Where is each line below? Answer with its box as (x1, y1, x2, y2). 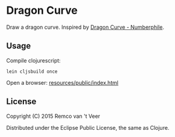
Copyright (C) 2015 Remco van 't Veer (6, 112, 100, 120)
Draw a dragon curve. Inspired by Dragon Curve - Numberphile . (6, 23, 164, 31)
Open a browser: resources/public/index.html (6, 79, 118, 86)
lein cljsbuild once (6, 68, 58, 75)
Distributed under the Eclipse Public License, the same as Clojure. (6, 124, 170, 131)
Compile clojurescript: (6, 56, 61, 64)
